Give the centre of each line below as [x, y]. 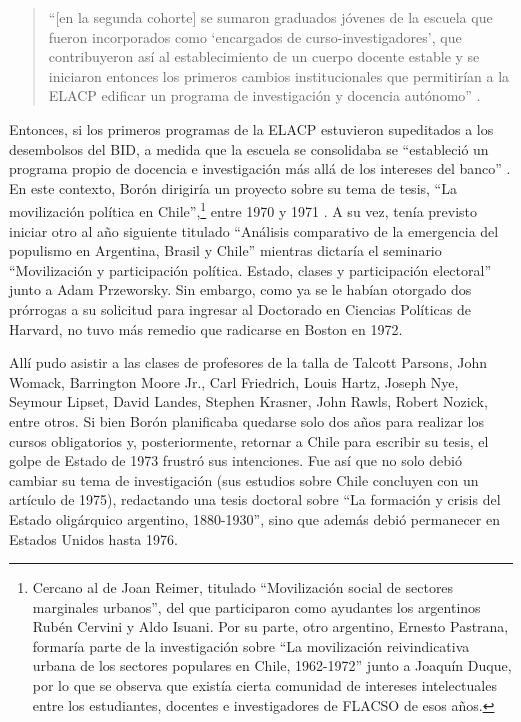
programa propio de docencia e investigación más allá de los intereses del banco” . [260, 168]
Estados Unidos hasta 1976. [93, 538]
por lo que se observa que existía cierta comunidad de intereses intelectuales [264, 685]
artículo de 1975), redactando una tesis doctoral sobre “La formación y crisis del [255, 499]
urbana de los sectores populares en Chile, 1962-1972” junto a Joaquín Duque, [272, 665]
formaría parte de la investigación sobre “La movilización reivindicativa [251, 645]
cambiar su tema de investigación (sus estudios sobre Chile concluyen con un [244, 479]
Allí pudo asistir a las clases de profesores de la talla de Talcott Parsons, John [248, 362]
